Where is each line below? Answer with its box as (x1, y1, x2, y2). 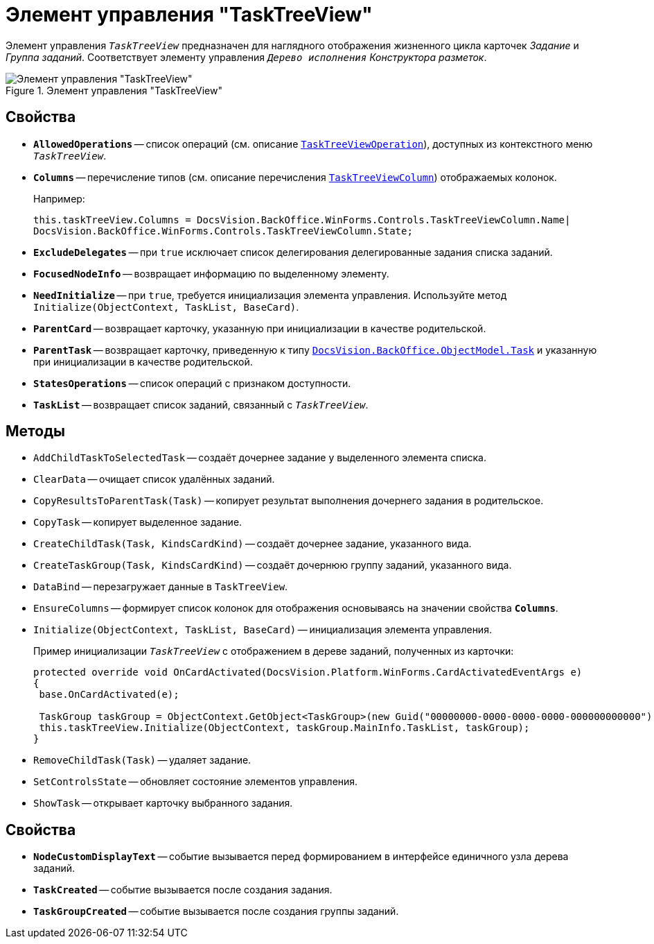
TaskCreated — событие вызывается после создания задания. (33, 884, 333, 896)
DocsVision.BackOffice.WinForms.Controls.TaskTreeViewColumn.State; (33, 225, 413, 237)
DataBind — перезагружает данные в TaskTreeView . (33, 581, 288, 593)
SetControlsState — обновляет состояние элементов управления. (33, 775, 358, 788)
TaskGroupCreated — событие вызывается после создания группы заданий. (33, 905, 399, 918)
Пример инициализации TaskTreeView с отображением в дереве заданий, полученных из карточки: (33, 645, 514, 658)
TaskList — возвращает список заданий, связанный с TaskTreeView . (33, 398, 369, 411)
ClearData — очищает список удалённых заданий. (33, 473, 275, 486)
